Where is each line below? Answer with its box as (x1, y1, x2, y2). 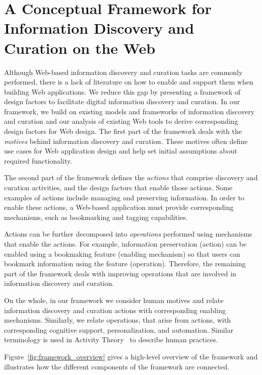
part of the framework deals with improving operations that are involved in (4, 268, 236, 278)
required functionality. (4, 155, 73, 166)
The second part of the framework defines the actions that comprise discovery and (4, 172, 258, 183)
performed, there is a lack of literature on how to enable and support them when (4, 77, 253, 87)
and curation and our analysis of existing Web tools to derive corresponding (4, 116, 238, 126)
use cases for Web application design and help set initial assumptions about (4, 145, 237, 156)
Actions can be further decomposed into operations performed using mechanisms (4, 229, 252, 239)
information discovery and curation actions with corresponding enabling (4, 305, 226, 315)
